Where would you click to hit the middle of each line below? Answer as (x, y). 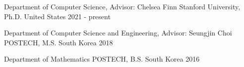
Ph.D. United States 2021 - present (57, 16)
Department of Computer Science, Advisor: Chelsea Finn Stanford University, (122, 6)
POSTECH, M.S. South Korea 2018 (59, 42)
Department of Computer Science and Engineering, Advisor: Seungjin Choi (118, 33)
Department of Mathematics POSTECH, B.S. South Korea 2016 (102, 59)
